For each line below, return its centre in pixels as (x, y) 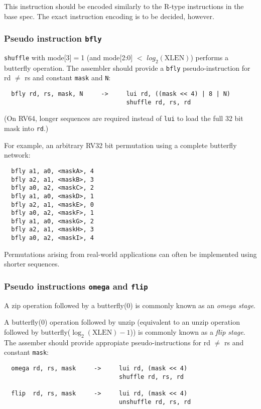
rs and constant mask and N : (68, 78)
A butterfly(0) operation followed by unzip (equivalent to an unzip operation (122, 322)
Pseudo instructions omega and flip (76, 286)
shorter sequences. (32, 264)
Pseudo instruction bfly (53, 38)
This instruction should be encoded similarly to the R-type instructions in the (124, 6)
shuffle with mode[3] (38, 57)
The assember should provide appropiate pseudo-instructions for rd (107, 342)
